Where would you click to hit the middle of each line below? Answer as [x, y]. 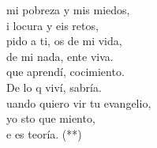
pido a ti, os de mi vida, [64, 41]
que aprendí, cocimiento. [65, 72]
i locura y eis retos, [52, 25]
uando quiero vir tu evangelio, [79, 102]
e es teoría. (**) [44, 133]
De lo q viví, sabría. [54, 87]
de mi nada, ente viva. [60, 56]
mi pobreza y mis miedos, [68, 9]
